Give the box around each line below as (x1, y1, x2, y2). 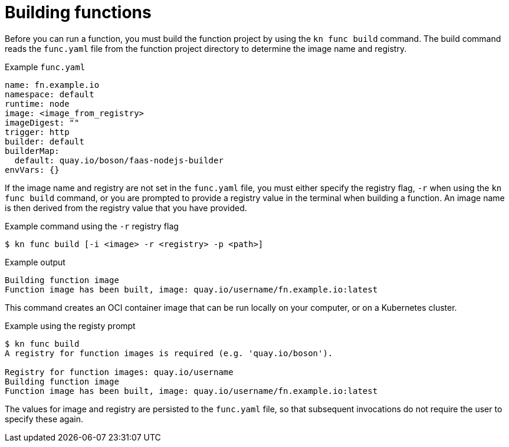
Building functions (5, 2, 152, 22)
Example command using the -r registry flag (5, 221, 179, 231)
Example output (5, 257, 65, 267)
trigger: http (5, 127, 70, 137)
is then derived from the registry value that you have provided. (5, 202, 247, 213)
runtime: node (5, 98, 70, 109)
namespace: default (5, 89, 94, 99)
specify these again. (5, 413, 84, 424)
